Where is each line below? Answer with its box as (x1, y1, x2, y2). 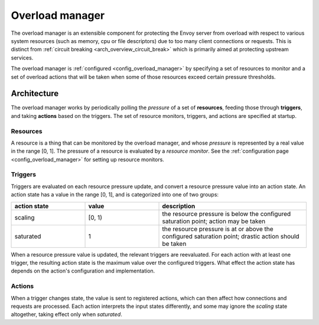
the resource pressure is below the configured (162, 209, 291, 218)
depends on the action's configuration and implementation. (11, 267, 155, 274)
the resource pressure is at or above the (162, 225, 274, 233)
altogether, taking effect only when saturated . (11, 311, 122, 318)
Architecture (11, 88, 59, 99)
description (162, 202, 196, 210)
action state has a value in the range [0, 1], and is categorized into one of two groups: (11, 191, 219, 198)
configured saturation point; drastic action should (162, 232, 300, 240)
